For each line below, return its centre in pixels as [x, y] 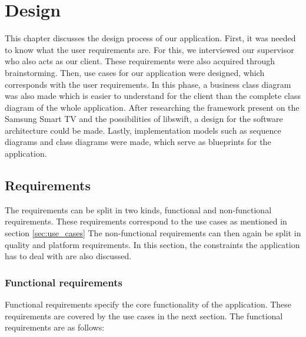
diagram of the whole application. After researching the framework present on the [152, 107]
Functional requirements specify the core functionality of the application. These [148, 304]
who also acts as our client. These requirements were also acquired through [140, 61]
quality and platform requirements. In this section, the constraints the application [152, 244]
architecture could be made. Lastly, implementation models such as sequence [143, 130]
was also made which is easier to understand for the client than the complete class [153, 96]
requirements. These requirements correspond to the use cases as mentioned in [146, 221]
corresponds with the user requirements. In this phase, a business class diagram [148, 84]
